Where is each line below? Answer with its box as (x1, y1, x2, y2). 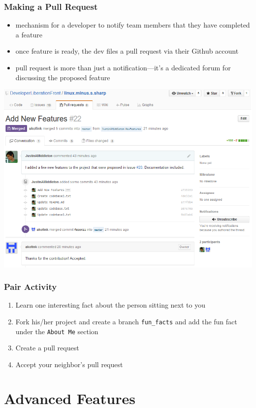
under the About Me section (15, 326, 98, 336)
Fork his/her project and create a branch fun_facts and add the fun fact (15, 316, 237, 326)
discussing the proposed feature (15, 72, 110, 82)
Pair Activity (4, 281, 57, 293)
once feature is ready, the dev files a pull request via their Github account (15, 46, 239, 56)
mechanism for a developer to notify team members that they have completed (15, 20, 250, 30)
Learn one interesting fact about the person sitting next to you (15, 300, 205, 310)
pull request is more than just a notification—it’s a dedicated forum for (15, 63, 231, 72)
